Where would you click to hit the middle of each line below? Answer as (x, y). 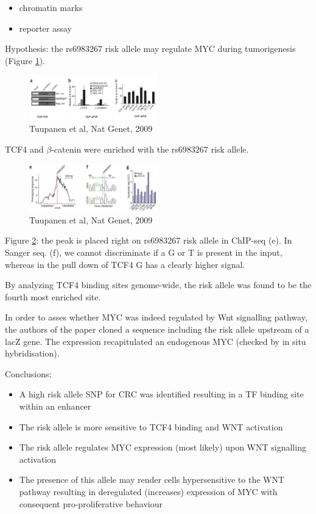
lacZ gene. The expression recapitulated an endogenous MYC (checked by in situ (156, 341)
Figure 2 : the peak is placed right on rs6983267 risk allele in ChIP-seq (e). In (149, 240)
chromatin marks (51, 7)
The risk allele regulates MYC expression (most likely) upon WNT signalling (163, 447)
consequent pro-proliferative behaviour (91, 503)
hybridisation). (32, 353)
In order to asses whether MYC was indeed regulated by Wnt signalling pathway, (156, 317)
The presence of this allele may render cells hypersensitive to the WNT (152, 480)
